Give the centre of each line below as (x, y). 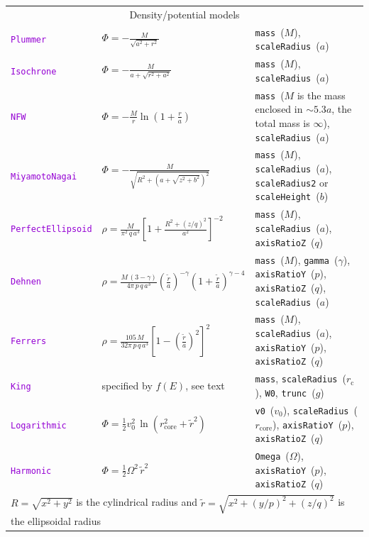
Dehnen (26, 282)
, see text (205, 386)
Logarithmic (39, 425)
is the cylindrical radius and (137, 502)
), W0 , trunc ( (285, 392)
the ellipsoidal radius (56, 520)
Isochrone (34, 71)
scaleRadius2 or (292, 182)
